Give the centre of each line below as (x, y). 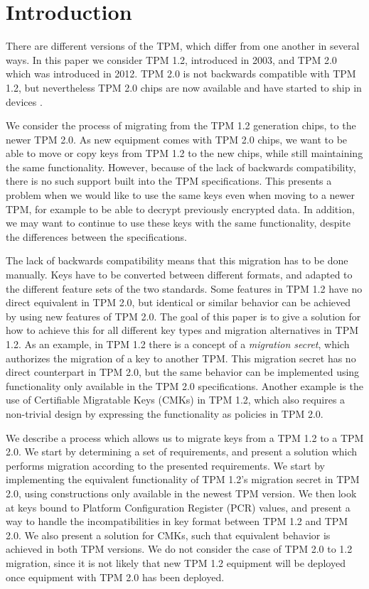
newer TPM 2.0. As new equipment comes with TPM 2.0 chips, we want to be (177, 139)
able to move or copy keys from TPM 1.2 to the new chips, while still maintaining (184, 153)
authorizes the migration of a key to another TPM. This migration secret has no (181, 358)
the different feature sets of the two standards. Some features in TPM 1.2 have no (184, 288)
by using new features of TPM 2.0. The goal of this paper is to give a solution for (183, 316)
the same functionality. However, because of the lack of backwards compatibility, (181, 167)
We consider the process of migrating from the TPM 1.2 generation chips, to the (181, 125)
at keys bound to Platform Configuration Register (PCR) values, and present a (178, 507)
